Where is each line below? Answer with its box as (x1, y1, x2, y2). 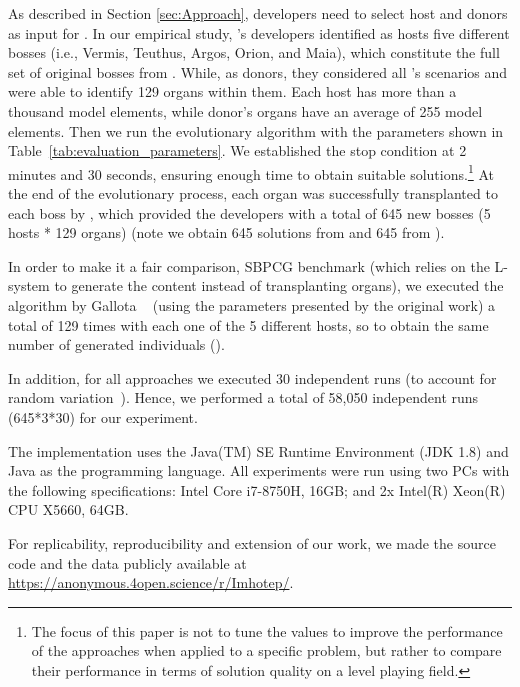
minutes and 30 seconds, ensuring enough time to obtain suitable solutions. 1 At (8, 160, 494, 184)
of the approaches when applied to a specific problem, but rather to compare (31, 640, 502, 661)
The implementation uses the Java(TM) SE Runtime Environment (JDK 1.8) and (8, 440, 509, 461)
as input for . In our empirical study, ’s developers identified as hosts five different (8, 22, 510, 43)
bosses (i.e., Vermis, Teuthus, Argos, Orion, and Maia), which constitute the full (8, 42, 500, 63)
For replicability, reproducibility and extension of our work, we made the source (8, 532, 496, 553)
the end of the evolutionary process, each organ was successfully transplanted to (8, 183, 498, 203)
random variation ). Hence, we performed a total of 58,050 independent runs (8, 387, 479, 408)
